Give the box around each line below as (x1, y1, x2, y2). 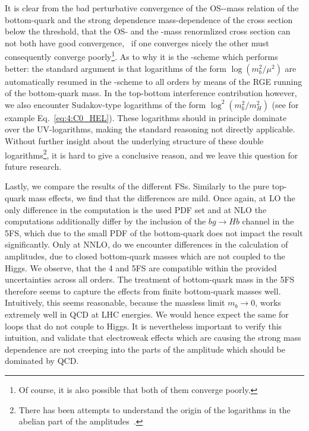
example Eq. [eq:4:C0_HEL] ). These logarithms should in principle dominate (5, 111, 287, 123)
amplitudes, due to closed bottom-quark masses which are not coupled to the (5, 250, 285, 262)
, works (255, 296, 281, 309)
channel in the (242, 215, 294, 227)
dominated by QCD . (5, 354, 79, 367)
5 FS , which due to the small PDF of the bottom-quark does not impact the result (5, 226, 303, 239)
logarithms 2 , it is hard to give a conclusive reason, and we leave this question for (5, 147, 298, 161)
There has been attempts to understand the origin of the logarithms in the (18, 403, 291, 416)
